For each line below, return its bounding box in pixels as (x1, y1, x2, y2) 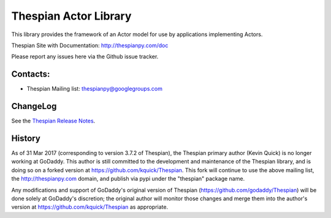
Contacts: (11, 69, 50, 80)
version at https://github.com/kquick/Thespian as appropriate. (11, 203, 169, 211)
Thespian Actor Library (11, 9, 132, 23)
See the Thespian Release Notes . (11, 117, 96, 125)
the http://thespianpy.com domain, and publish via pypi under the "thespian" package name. (11, 175, 245, 182)
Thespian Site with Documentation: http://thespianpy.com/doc (11, 42, 169, 49)
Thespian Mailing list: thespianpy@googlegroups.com (26, 85, 162, 92)
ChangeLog (11, 101, 57, 111)
